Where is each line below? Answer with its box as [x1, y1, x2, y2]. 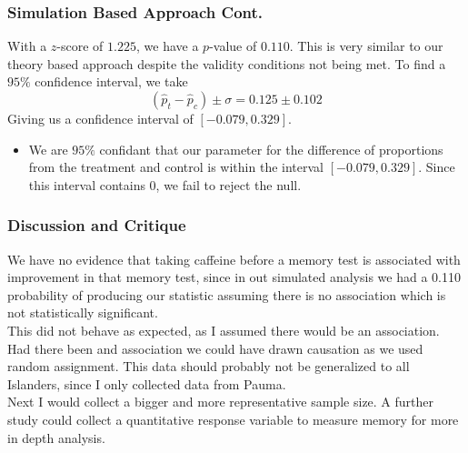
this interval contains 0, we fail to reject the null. [28, 175, 302, 194]
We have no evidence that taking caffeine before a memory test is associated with [7, 249, 461, 268]
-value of [209, 36, 257, 55]
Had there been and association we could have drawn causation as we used [7, 338, 423, 357]
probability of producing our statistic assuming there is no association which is [7, 285, 446, 304]
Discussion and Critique [7, 214, 186, 237]
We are [28, 139, 68, 158]
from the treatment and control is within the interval [28, 157, 324, 176]
